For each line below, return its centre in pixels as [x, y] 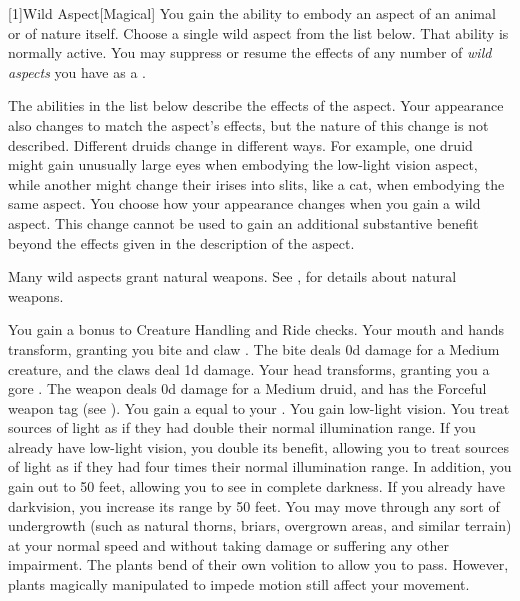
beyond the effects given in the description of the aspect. [181, 242]
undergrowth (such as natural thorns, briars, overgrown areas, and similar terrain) [260, 525]
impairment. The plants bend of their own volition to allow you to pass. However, [258, 564]
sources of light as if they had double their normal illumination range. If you [242, 427]
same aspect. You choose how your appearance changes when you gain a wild [244, 203]
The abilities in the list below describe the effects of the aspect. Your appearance [256, 105]
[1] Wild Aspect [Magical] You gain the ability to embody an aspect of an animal [252, 13]
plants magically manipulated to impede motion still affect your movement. [239, 584]
